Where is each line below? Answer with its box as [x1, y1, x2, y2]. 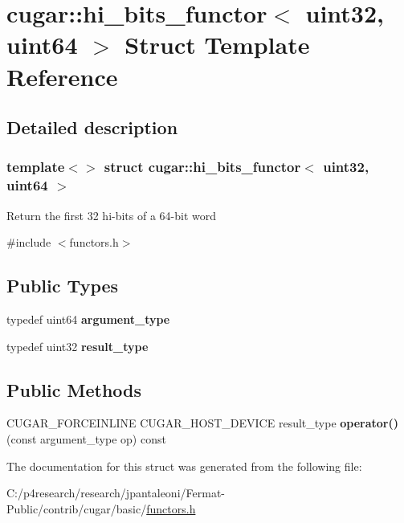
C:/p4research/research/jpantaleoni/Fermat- [6, 484, 225, 501]
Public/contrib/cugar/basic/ [6, 500, 147, 517]
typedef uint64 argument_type [6, 311, 170, 328]
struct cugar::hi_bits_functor [104, 157, 301, 177]
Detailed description [6, 115, 178, 140]
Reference [6, 59, 118, 92]
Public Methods [6, 377, 142, 402]
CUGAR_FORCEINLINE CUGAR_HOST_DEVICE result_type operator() [6, 415, 399, 431]
